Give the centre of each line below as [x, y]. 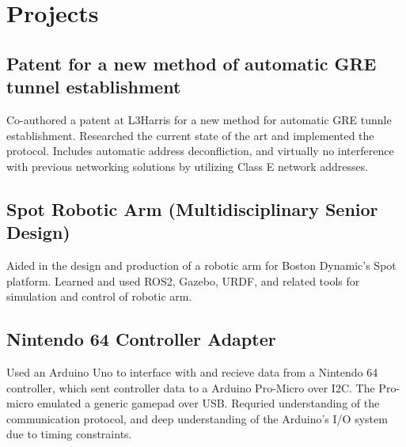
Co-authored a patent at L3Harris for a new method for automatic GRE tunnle [199, 119]
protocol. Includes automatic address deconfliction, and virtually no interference [200, 151]
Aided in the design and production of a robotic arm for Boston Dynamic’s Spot [201, 265]
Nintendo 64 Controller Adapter [141, 339]
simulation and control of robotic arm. [99, 296]
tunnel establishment [94, 87]
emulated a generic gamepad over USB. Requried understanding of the [208, 403]
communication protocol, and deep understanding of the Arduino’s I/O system [197, 418]
